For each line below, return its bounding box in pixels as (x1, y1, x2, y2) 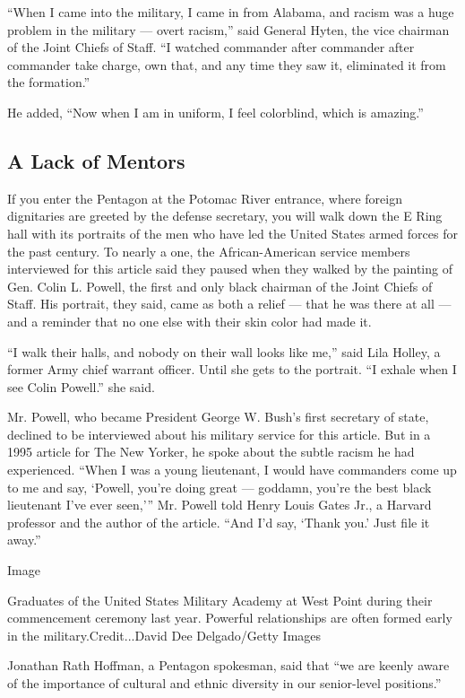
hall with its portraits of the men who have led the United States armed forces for (7, 223, 458, 242)
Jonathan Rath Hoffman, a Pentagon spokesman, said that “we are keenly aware (7, 656, 450, 675)
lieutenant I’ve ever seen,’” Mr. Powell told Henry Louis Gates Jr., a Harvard (7, 495, 432, 514)
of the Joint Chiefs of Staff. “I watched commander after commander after (7, 38, 415, 57)
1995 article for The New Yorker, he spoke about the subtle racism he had (7, 442, 415, 461)
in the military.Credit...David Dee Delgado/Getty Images (7, 625, 322, 644)
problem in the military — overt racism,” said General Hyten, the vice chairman (7, 20, 450, 39)
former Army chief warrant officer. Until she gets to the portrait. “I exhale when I (7, 360, 457, 379)
